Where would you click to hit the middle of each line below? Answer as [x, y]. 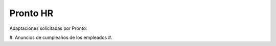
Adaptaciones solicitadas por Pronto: [48, 28]
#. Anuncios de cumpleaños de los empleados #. [61, 37]
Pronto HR [31, 13]
